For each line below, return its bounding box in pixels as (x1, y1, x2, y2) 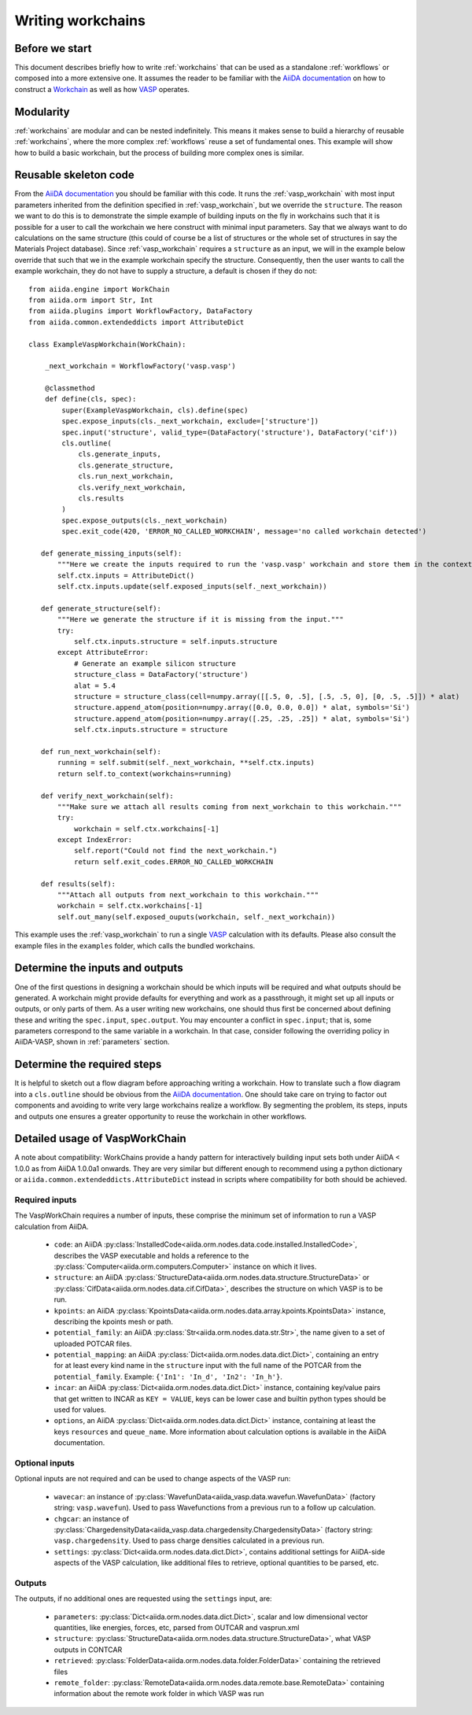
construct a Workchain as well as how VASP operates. (14, 84, 190, 94)
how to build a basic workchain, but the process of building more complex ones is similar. (14, 148, 304, 157)
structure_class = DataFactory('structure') (73, 670, 249, 679)
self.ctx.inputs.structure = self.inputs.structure (73, 638, 278, 646)
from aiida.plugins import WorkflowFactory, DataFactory (28, 307, 253, 316)
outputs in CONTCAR (53, 1645, 123, 1654)
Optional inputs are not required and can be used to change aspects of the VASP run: (14, 1474, 291, 1484)
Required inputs (14, 1195, 77, 1205)
